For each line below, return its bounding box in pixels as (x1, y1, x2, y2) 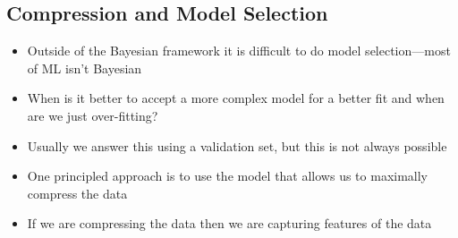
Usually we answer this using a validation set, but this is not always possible (27, 136, 447, 155)
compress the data (27, 183, 128, 202)
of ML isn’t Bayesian (27, 58, 142, 77)
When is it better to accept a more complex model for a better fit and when (27, 89, 445, 107)
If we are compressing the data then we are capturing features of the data (27, 214, 432, 233)
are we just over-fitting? (27, 106, 158, 124)
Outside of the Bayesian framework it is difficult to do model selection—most (27, 41, 451, 60)
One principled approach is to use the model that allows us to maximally (27, 166, 428, 185)
